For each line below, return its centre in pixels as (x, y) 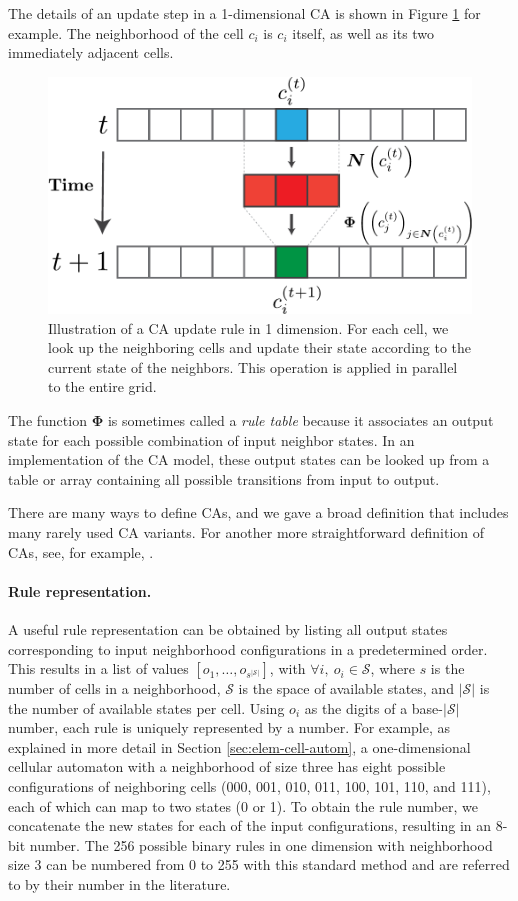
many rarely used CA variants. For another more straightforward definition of (246, 531)
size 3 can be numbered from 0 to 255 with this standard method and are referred (259, 864)
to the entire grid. (102, 386)
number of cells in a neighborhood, (114, 688)
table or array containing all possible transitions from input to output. (224, 478)
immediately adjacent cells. (91, 52)
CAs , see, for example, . (81, 551)
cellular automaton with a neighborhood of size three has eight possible (227, 766)
